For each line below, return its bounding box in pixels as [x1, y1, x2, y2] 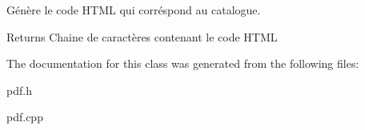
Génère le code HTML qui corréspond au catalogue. [6, 2, 261, 18]
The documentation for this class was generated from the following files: [6, 55, 359, 72]
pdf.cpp [6, 108, 43, 125]
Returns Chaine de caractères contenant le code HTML [6, 28, 278, 45]
